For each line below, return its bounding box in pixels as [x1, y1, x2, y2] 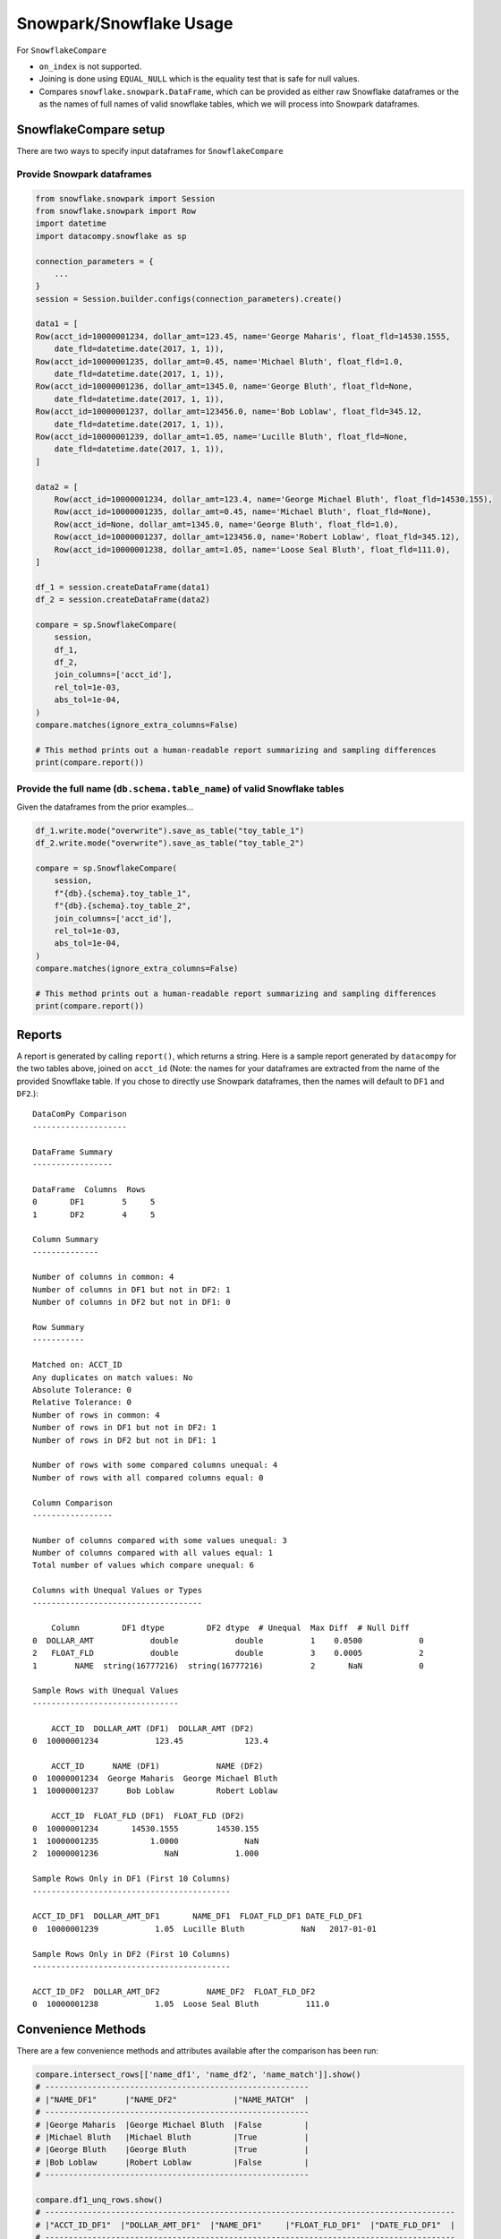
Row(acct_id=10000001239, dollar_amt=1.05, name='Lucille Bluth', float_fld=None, [35, 431, 409, 442]
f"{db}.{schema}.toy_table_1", [54, 888, 191, 898]
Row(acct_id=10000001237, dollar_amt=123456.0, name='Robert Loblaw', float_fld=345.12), [54, 532, 461, 542]
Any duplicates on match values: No [32, 1372, 193, 1383]
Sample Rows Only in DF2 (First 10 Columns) [32, 1949, 232, 1959]
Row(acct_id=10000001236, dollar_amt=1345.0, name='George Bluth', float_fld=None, [35, 382, 413, 391]
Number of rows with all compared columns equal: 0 [32, 1472, 264, 1482]
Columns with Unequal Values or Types [32, 1585, 203, 1596]
